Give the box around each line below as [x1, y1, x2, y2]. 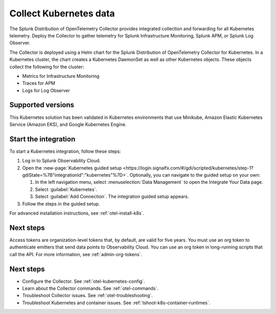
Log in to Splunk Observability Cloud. [22, 158, 101, 164]
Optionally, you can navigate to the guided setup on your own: [129, 172, 261, 178]
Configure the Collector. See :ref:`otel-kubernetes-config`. [22, 278, 145, 284]
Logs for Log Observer [22, 87, 70, 93]
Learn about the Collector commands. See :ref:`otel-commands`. [22, 285, 158, 291]
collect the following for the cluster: [9, 64, 84, 70]
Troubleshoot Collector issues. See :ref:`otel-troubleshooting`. [22, 292, 153, 299]
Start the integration [9, 135, 76, 143]
